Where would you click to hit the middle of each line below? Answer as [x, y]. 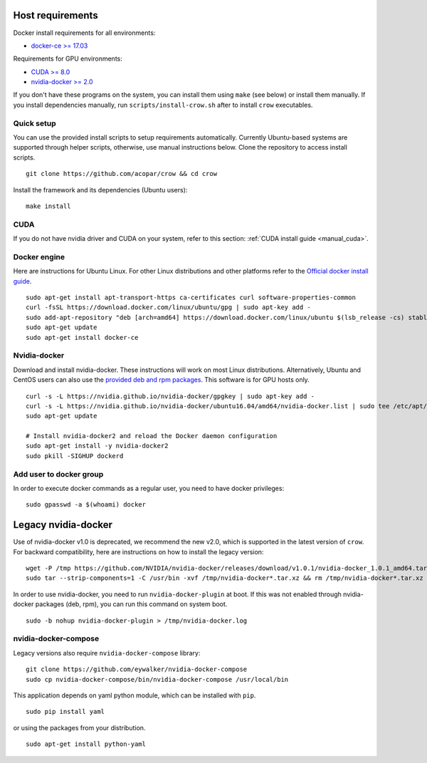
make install [48, 206]
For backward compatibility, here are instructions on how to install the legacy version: [138, 551]
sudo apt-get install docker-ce [82, 337]
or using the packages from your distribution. [79, 727]
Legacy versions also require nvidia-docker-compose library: [107, 653]
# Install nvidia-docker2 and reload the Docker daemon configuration [152, 436]
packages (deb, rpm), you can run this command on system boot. [131, 604]
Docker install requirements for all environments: [84, 33]
